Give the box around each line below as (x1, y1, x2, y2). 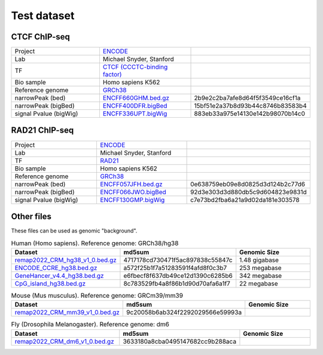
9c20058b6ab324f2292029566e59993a (126, 308, 242, 317)
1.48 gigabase (239, 256, 279, 264)
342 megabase (239, 271, 282, 280)
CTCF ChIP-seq (11, 32, 70, 42)
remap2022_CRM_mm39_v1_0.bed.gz (14, 308, 120, 317)
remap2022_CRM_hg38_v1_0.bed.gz (14, 256, 117, 264)
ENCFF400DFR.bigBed (102, 102, 167, 110)
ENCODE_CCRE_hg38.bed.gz (14, 264, 97, 272)
